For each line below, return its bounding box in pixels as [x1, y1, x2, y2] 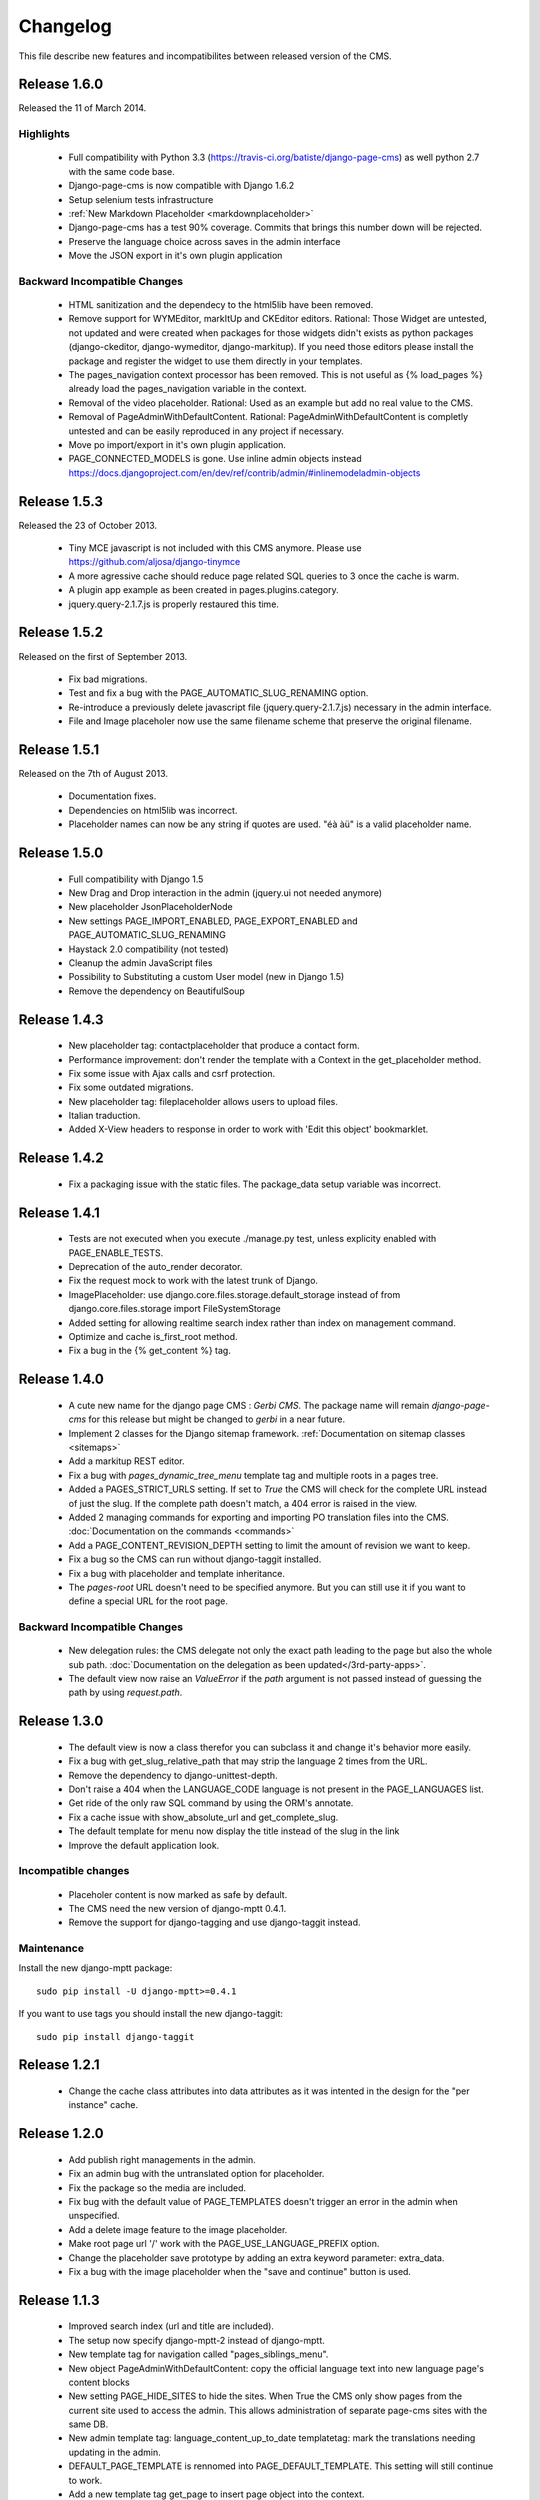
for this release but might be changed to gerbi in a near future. [88, 1413, 345, 1425]
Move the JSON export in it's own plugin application [68, 250, 283, 262]
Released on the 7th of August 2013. [18, 768, 169, 780]
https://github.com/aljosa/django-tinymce [68, 556, 241, 568]
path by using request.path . [68, 1686, 183, 1699]
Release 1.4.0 [18, 1371, 105, 1388]
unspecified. [68, 2210, 120, 2222]
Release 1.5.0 [18, 845, 104, 861]
